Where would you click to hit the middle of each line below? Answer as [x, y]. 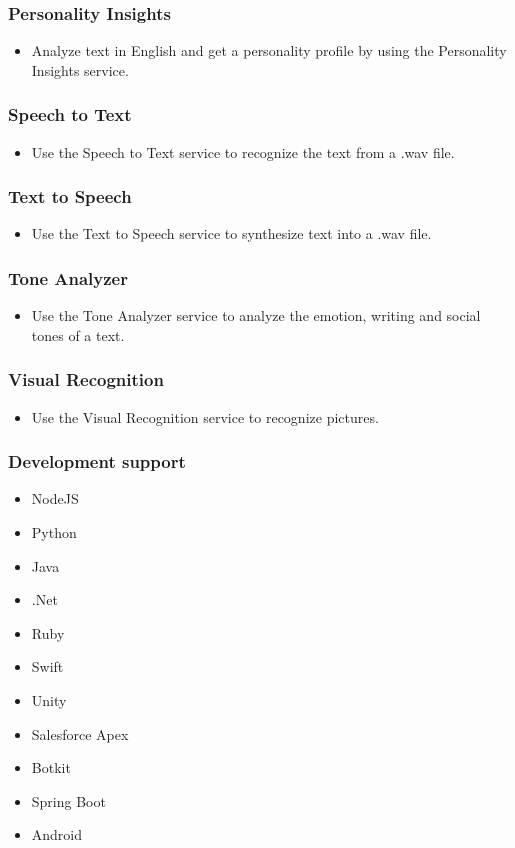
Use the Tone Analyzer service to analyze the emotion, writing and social [256, 315]
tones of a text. [78, 334]
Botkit [51, 767]
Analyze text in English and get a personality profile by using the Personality [269, 50]
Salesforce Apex [80, 733]
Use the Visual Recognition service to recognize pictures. [205, 416]
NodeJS [55, 498]
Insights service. [80, 69]
